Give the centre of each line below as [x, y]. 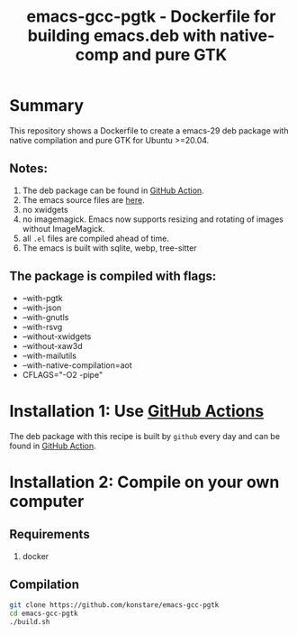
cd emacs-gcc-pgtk [44, 614]
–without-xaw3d [52, 345]
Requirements [49, 534]
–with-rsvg [42, 327]
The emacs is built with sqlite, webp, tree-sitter [109, 248]
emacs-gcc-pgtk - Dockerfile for [151, 17]
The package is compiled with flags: [113, 276]
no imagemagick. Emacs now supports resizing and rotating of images [153, 219]
